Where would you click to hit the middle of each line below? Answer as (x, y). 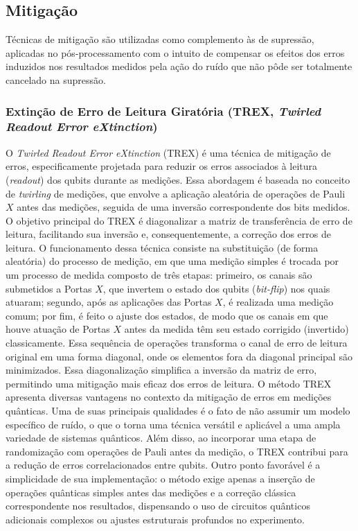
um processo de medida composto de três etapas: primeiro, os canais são (159, 275)
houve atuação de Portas (58, 329)
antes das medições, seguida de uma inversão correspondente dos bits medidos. (184, 207)
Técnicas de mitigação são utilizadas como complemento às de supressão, (160, 39)
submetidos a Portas (49, 288)
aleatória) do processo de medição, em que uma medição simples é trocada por (172, 261)
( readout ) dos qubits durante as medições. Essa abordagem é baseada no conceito (178, 179)
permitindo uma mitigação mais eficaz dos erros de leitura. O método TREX (169, 383)
